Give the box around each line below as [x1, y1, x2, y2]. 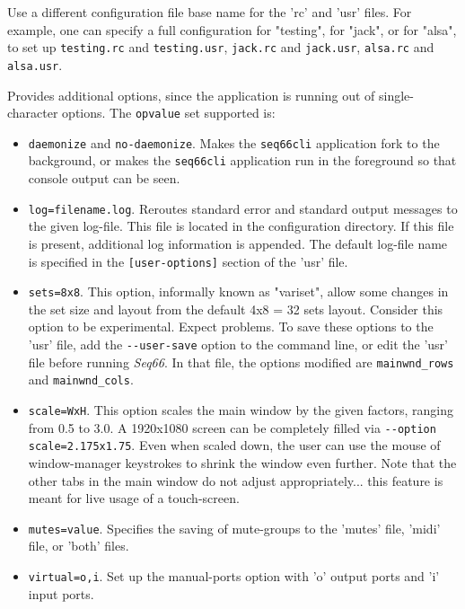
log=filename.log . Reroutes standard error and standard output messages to [28, 199, 458, 217]
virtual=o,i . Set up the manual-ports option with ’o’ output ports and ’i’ [28, 566, 440, 585]
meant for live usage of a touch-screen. [28, 489, 240, 507]
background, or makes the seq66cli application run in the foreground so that [28, 151, 457, 170]
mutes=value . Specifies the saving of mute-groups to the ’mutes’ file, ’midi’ [28, 518, 441, 537]
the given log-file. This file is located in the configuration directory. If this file [28, 216, 454, 235]
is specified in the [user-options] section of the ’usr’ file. [28, 252, 348, 270]
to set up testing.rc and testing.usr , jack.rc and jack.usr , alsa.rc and [7, 38, 434, 57]
